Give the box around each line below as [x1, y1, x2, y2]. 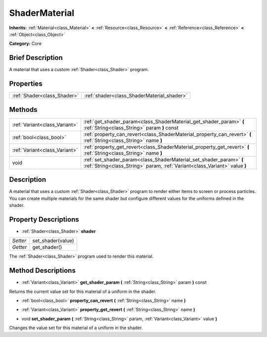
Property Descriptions [9, 215, 79, 224]
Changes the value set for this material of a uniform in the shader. [9, 325, 143, 331]
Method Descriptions [9, 266, 76, 275]
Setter [12, 238, 27, 244]
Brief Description [9, 53, 63, 62]
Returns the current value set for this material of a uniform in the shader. [9, 289, 157, 294]
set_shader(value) [32, 238, 74, 244]
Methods [9, 105, 38, 114]
